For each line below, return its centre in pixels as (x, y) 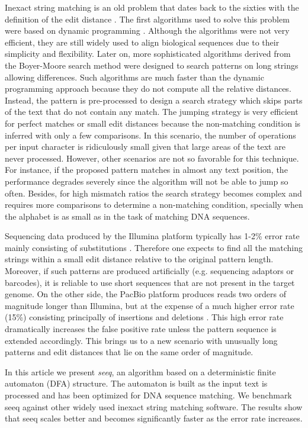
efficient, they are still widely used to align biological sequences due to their (142, 42)
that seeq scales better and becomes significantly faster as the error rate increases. (154, 418)
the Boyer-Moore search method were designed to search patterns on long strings (152, 65)
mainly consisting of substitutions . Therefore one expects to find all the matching (154, 247)
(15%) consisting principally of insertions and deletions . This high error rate (144, 317)
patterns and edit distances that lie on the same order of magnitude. (129, 352)
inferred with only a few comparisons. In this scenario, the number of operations (150, 135)
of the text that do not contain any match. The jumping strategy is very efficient (152, 112)
